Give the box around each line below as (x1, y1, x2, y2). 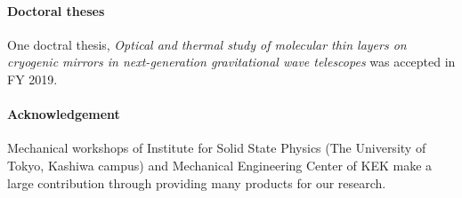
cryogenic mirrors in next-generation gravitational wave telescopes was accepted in (7, 52, 456, 71)
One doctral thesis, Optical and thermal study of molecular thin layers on (7, 35, 407, 53)
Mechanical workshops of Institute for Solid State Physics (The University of (7, 139, 426, 157)
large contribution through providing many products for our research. (7, 173, 386, 192)
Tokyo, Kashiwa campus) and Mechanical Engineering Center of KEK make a (7, 155, 433, 174)
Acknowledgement (7, 105, 120, 123)
